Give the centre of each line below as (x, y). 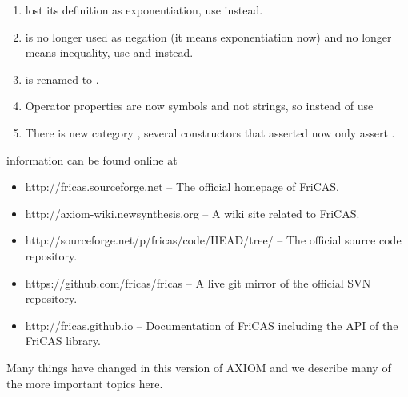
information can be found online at (92, 159)
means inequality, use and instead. (109, 52)
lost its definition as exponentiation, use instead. (144, 10)
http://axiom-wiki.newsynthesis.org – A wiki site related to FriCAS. (192, 213)
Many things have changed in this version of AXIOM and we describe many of (199, 367)
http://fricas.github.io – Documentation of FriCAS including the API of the (212, 325)
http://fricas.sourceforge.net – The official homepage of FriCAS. (182, 187)
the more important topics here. (85, 383)
